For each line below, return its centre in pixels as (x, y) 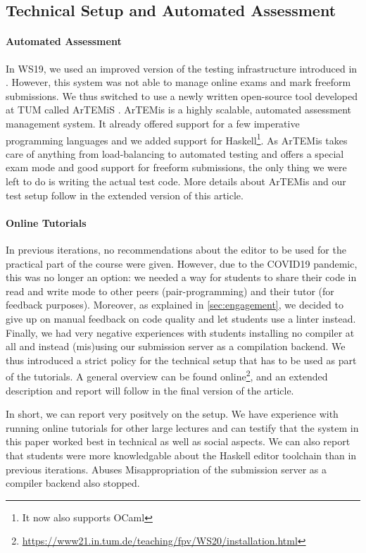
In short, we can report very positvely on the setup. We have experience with (172, 414)
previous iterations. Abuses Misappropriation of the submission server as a (166, 469)
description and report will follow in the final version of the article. (150, 390)
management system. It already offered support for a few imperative (153, 123)
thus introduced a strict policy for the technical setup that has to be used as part (181, 360)
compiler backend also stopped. (73, 483)
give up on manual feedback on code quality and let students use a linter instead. (181, 318)
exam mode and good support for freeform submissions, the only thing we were (176, 167)
